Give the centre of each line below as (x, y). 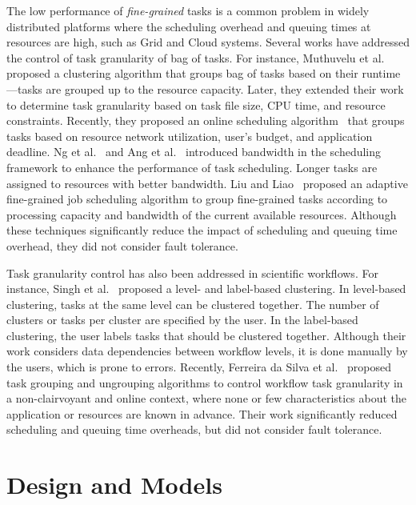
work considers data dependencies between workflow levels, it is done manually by (207, 351)
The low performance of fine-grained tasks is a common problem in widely (188, 10)
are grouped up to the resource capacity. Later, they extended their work (225, 88)
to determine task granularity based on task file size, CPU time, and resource (196, 104)
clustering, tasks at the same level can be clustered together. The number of (193, 304)
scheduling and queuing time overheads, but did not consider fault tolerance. (194, 429)
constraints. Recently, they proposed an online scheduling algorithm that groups (206, 120)
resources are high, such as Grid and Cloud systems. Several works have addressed (208, 42)
